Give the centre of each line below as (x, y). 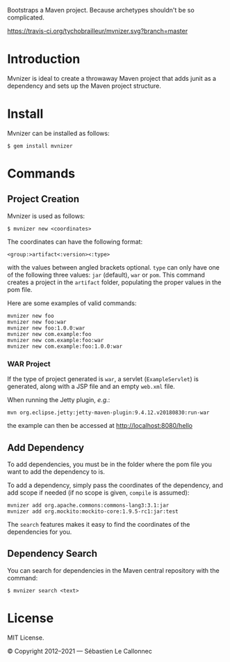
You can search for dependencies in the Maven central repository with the (114, 570)
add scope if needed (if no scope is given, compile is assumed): (98, 492)
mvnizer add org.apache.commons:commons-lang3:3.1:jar (88, 505)
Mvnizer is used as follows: (46, 216)
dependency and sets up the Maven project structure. (84, 86)
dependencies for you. (40, 532)
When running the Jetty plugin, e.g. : (59, 400)
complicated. (26, 17)
